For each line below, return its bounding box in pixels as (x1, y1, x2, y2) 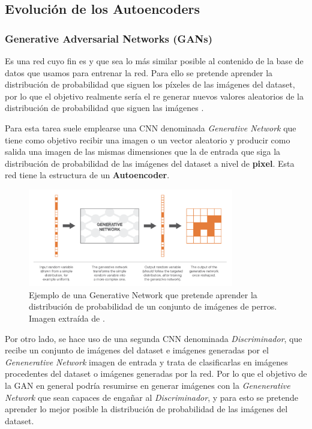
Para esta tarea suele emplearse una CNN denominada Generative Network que (5, 121, 296, 134)
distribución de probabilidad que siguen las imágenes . (5, 101, 204, 114)
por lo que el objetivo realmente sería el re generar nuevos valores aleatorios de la (5, 89, 304, 102)
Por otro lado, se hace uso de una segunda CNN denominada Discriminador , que (5, 332, 302, 344)
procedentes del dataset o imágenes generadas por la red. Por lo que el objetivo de (5, 367, 307, 380)
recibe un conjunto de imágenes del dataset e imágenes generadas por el (5, 344, 269, 356)
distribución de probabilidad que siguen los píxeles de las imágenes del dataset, (5, 78, 295, 91)
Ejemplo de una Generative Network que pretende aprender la (29, 288, 257, 301)
